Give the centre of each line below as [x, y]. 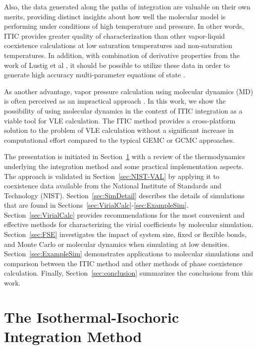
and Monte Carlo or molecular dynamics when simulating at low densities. [117, 244]
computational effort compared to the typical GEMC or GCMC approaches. [119, 140]
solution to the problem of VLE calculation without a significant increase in [119, 130]
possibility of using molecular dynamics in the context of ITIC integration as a [123, 110]
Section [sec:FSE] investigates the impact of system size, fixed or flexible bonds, [125, 234]
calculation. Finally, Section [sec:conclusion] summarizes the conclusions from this [128, 273]
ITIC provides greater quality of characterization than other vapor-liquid [115, 35]
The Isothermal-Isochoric [92, 317]
